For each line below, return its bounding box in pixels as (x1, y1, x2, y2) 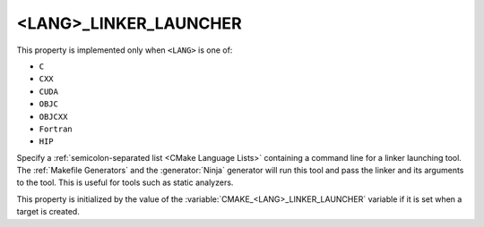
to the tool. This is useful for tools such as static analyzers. (16, 177, 234, 188)
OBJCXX (39, 112, 68, 122)
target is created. (16, 206, 80, 217)
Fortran (39, 123, 73, 134)
